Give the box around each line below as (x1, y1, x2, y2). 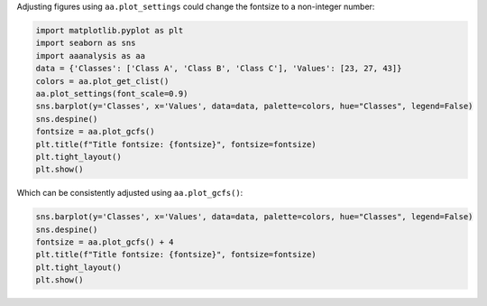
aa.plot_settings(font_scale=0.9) (35, 88, 188, 98)
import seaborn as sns (35, 38, 136, 49)
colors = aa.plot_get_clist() (35, 76, 170, 86)
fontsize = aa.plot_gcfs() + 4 (35, 237, 175, 247)
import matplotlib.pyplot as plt (35, 25, 184, 35)
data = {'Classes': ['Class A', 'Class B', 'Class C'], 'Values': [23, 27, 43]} (35, 63, 402, 74)
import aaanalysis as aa (35, 51, 146, 60)
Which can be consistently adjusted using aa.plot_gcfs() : (16, 188, 243, 199)
